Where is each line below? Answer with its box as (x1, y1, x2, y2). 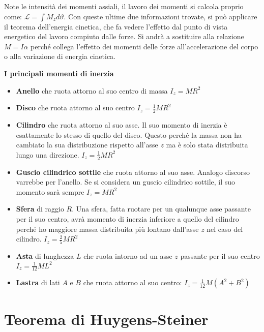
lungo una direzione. (16, 149, 79, 160)
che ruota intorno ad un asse (83, 251, 172, 261)
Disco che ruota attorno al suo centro (16, 102, 135, 113)
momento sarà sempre (16, 186, 84, 197)
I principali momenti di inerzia (4, 68, 114, 78)
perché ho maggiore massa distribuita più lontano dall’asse (16, 223, 199, 234)
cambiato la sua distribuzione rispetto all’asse (16, 139, 158, 150)
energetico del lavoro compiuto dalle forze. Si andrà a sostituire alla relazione (4, 31, 244, 42)
